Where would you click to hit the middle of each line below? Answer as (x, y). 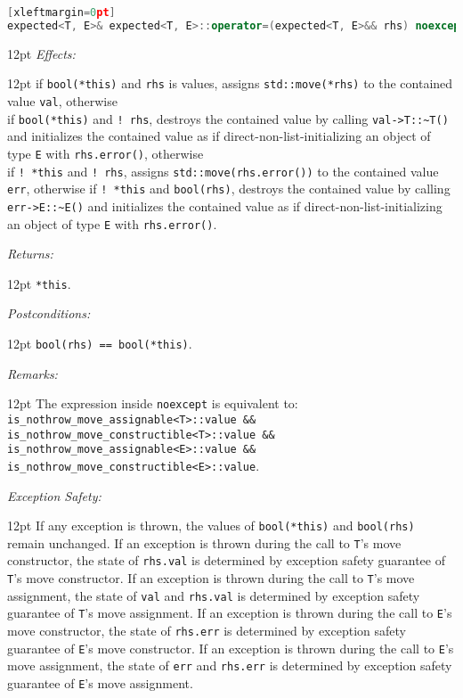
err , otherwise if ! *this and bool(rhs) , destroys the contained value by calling (229, 189)
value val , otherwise (62, 101)
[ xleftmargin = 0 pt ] (61, 12)
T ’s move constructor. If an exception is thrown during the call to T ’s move (211, 578)
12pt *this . (39, 283)
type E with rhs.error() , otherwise (106, 153)
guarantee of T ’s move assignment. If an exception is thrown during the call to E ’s (230, 613)
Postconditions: (49, 313)
